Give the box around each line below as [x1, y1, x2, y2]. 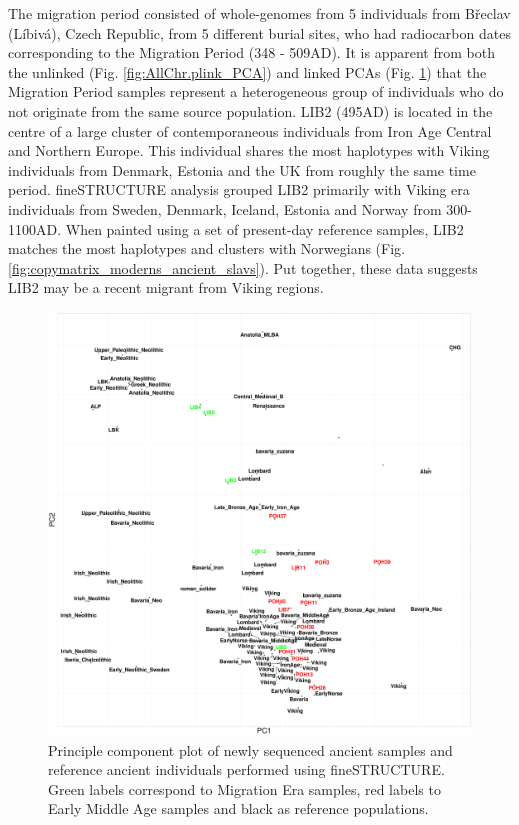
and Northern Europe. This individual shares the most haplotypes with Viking [8, 140, 490, 161]
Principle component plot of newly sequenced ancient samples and [48, 739, 453, 760]
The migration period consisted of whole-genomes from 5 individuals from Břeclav [8, 3, 511, 23]
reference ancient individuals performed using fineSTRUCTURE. [48, 759, 445, 780]
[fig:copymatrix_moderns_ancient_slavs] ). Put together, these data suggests [8, 257, 478, 278]
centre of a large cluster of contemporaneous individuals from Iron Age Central [8, 120, 492, 141]
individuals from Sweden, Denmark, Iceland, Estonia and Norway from [8, 198, 442, 219]
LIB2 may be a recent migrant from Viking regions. [8, 277, 324, 298]
